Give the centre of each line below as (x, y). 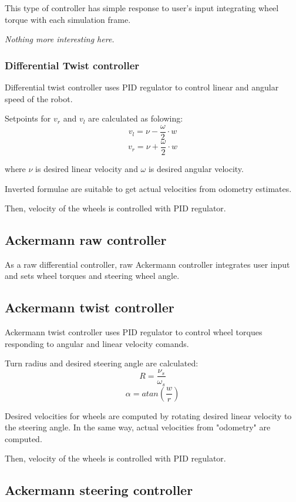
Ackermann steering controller (99, 490)
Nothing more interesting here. (60, 39)
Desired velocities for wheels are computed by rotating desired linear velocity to (148, 415)
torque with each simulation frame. (68, 19)
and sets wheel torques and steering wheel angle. (92, 276)
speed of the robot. (39, 98)
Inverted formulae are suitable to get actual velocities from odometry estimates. (148, 188)
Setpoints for (28, 118)
